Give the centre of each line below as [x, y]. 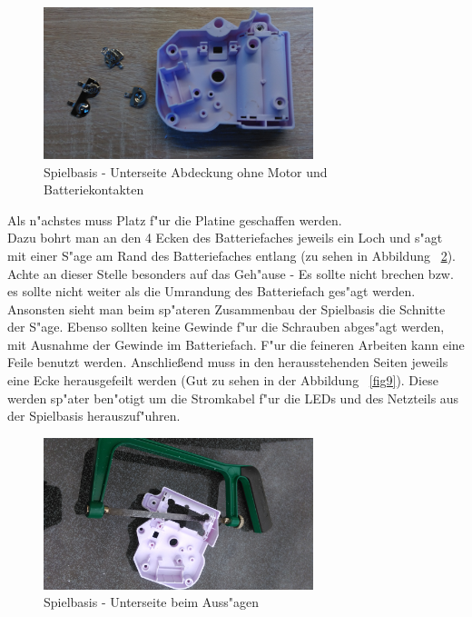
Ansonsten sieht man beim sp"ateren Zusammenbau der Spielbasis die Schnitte [226, 308]
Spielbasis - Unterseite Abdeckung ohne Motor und [186, 171]
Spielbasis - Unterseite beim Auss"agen [152, 602]
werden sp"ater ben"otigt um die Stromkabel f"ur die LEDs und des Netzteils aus [233, 398]
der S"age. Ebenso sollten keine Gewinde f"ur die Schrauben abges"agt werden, [226, 327]
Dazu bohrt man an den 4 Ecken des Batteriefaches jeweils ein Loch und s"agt [225, 238]
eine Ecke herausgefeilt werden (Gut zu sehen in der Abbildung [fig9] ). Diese [223, 380]
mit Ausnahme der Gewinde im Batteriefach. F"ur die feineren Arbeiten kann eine [236, 344]
